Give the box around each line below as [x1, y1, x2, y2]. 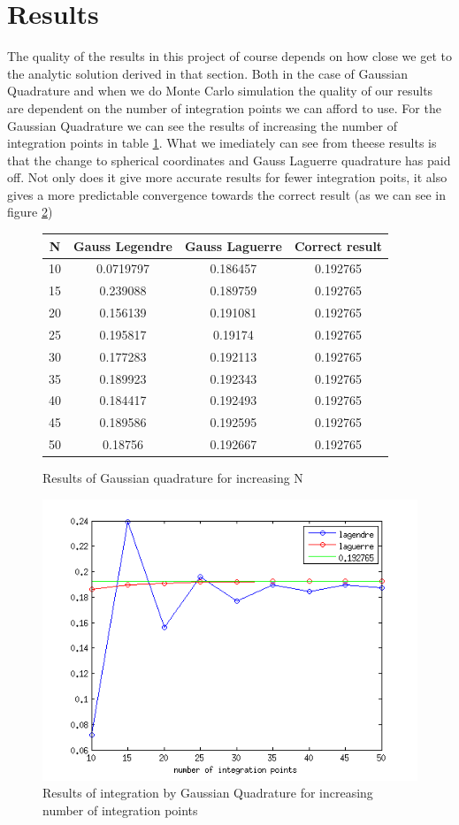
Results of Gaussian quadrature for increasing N [42, 469, 303, 487]
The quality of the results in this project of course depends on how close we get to [7, 47, 452, 65]
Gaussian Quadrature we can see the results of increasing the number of [7, 116, 397, 134]
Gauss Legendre [73, 236, 172, 255]
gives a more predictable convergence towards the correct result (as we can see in [7, 185, 446, 203]
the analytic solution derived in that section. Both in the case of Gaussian [7, 64, 408, 82]
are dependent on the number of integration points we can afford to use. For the [7, 98, 441, 117]
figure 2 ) [7, 202, 53, 221]
